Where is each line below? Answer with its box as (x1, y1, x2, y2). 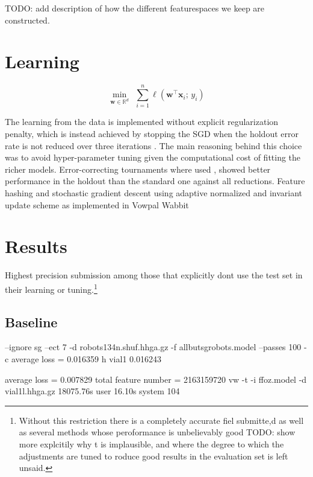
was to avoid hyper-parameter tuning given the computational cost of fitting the (5, 151, 301, 164)
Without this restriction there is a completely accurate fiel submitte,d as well (19, 414, 304, 426)
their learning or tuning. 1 (5, 281, 98, 295)
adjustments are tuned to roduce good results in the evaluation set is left (19, 449, 288, 462)
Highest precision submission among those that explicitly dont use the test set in (5, 269, 303, 281)
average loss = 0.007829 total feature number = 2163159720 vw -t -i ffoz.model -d (5, 373, 307, 385)
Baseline (5, 312, 58, 331)
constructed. (5, 13, 50, 26)
